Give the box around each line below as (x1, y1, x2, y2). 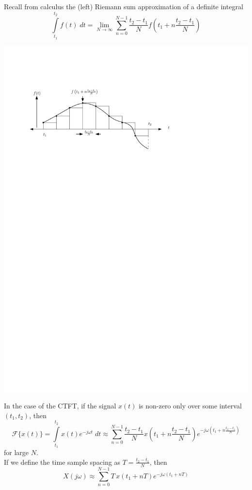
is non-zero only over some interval (139, 401, 242, 411)
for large (4, 447, 29, 457)
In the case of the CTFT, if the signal (4, 401, 116, 411)
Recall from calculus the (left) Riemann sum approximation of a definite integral (4, 1, 243, 11)
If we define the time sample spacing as (4, 456, 121, 467)
